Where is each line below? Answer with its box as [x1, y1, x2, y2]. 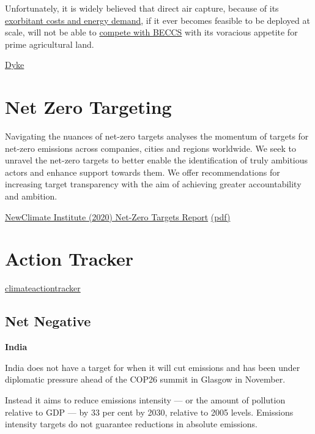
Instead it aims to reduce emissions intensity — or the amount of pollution [5, 393, 286, 406]
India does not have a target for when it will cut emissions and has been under [5, 361, 300, 373]
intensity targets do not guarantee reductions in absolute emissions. [5, 417, 258, 430]
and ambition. [5, 190, 57, 203]
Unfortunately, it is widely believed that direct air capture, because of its [5, 2, 279, 14]
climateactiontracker [5, 282, 81, 294]
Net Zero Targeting [5, 94, 172, 119]
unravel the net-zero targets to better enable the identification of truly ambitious [5, 154, 308, 166]
